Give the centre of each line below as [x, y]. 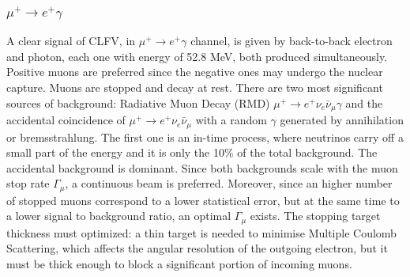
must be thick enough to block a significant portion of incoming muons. [179, 263]
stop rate [28, 183]
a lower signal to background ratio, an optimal [119, 216]
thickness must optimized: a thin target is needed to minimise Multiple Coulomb [201, 232]
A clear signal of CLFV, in [71, 41]
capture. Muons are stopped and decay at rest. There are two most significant [195, 87]
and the [364, 102]
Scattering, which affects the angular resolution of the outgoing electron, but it [197, 248]
